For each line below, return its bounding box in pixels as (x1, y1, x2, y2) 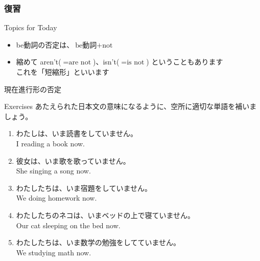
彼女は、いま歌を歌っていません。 (16, 155, 130, 166)
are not (68, 59, 91, 67)
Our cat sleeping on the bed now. (16, 220, 121, 230)
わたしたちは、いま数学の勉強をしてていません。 (16, 237, 180, 248)
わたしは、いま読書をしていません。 (16, 128, 137, 139)
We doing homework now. (16, 192, 97, 203)
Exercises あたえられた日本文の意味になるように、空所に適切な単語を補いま (4, 101, 257, 112)
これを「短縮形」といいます (16, 67, 109, 77)
